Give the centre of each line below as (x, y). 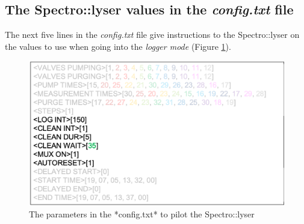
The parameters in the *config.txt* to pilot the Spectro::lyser (142, 214)
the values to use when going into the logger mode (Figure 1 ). (118, 46)
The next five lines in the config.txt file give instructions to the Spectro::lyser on (152, 35)
